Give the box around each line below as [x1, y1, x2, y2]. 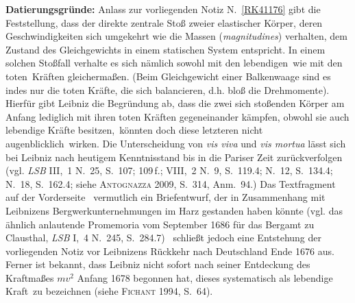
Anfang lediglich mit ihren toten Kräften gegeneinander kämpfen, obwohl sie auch [5, 109, 350, 123]
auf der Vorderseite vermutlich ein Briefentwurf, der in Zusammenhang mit [5, 190, 326, 204]
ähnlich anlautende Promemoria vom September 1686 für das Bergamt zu [5, 217, 315, 231]
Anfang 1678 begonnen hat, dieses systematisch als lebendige [77, 270, 333, 284]
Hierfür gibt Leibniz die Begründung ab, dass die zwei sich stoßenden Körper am [5, 96, 345, 110]
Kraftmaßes [5, 270, 54, 284]
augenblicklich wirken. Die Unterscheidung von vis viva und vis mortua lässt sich [5, 136, 346, 150]
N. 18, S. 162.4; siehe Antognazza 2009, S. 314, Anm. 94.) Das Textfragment [5, 176, 336, 191]
